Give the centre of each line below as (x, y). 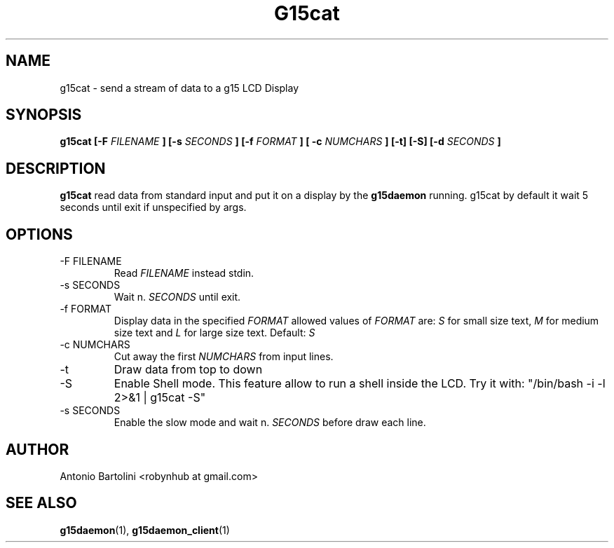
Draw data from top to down (188, 370)
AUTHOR (37, 449)
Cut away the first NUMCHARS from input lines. (224, 357)
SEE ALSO (41, 503)
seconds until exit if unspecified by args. (153, 207)
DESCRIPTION (56, 168)
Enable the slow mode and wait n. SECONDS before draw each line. (270, 423)
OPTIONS (39, 234)
